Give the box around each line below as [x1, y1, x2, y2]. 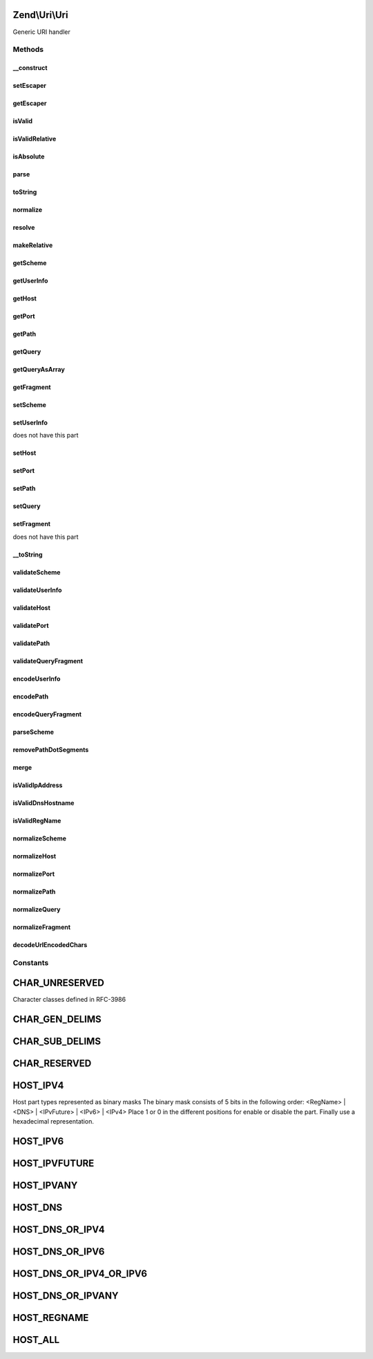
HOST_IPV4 [12, 1080, 64, 1092]
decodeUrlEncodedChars [12, 940, 88, 948]
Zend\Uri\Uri [12, 9, 68, 21]
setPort [12, 467, 35, 475]
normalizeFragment [12, 923, 71, 931]
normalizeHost [12, 852, 57, 860]
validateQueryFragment [12, 656, 83, 665]
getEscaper [12, 99, 48, 107]
